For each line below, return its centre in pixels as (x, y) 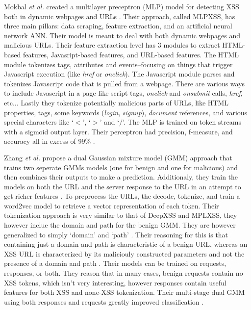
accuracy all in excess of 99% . (50, 141)
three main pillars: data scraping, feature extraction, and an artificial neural (118, 26)
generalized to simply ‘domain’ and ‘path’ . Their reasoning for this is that (116, 234)
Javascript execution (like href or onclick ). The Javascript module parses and (119, 74)
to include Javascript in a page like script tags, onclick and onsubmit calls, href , (123, 93)
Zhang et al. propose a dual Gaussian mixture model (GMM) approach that (118, 157)
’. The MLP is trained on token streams (182, 122)
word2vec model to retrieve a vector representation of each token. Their (112, 205)
